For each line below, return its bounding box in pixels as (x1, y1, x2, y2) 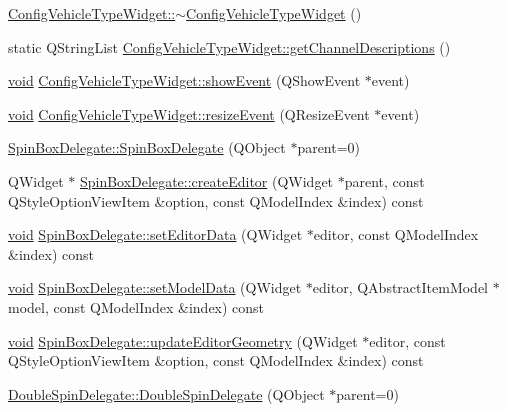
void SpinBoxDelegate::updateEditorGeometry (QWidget (8, 330, 358, 351)
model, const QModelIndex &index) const (8, 296, 265, 317)
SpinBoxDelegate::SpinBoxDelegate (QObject (8, 137, 286, 158)
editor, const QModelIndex (313, 224, 479, 245)
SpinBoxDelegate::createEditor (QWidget (79, 170, 334, 191)
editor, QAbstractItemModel (312, 277, 489, 298)
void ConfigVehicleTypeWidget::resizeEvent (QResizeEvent (8, 103, 370, 124)
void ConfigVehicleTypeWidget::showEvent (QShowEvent (8, 70, 361, 91)
